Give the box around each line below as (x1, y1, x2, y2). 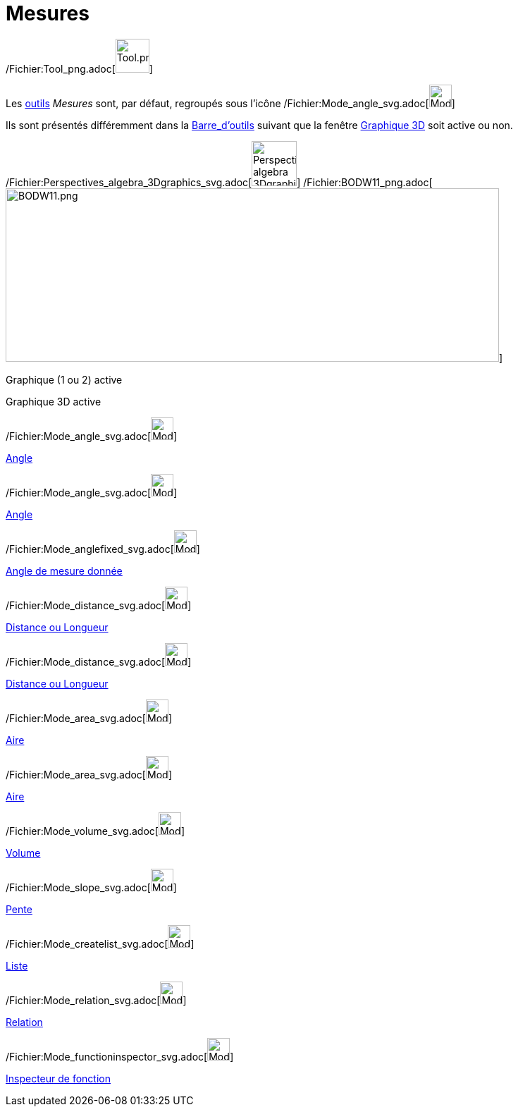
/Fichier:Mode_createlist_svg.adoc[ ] (6, 937, 195, 950)
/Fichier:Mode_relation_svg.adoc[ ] (6, 994, 187, 1006)
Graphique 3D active (6, 395, 101, 408)
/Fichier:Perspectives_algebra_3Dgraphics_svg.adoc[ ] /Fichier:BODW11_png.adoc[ (6, 176, 433, 188)
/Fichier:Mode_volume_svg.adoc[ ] (6, 824, 185, 837)
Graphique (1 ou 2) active (6, 373, 123, 386)
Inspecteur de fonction (6, 1072, 111, 1084)
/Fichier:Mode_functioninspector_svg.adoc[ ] (6, 1050, 234, 1063)
